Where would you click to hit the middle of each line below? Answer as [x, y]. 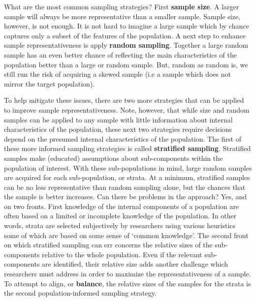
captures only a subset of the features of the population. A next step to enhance [125, 35]
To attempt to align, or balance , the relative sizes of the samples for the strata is [128, 283]
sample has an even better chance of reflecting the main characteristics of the [120, 54]
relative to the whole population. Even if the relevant [122, 254]
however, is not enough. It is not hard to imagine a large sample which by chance [127, 26]
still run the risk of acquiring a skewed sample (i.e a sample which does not [117, 74]
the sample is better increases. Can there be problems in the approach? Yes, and [125, 196]
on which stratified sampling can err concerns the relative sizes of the [108, 245]
